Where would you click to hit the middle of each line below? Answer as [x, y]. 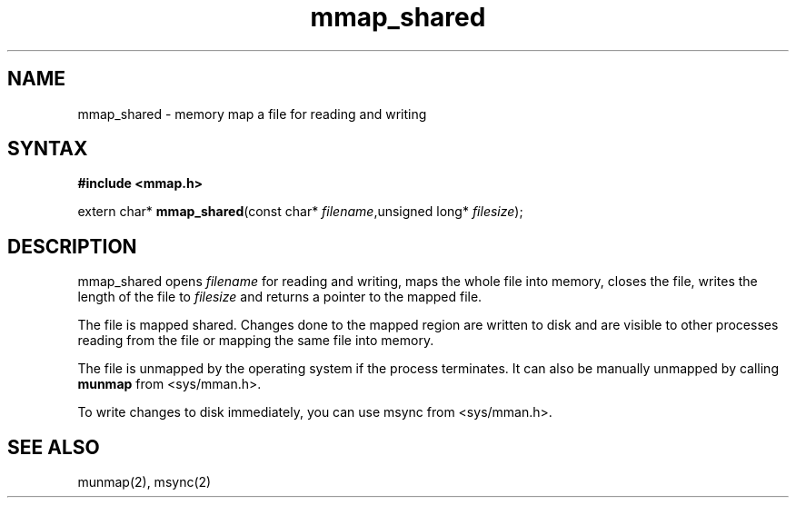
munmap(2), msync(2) [144, 482]
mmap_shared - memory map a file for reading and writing [252, 114]
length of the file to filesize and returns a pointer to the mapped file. [280, 297]
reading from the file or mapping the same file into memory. [256, 341]
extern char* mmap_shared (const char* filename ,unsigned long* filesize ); [300, 212]
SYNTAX [48, 149]
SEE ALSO [54, 447]
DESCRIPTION [72, 246]
